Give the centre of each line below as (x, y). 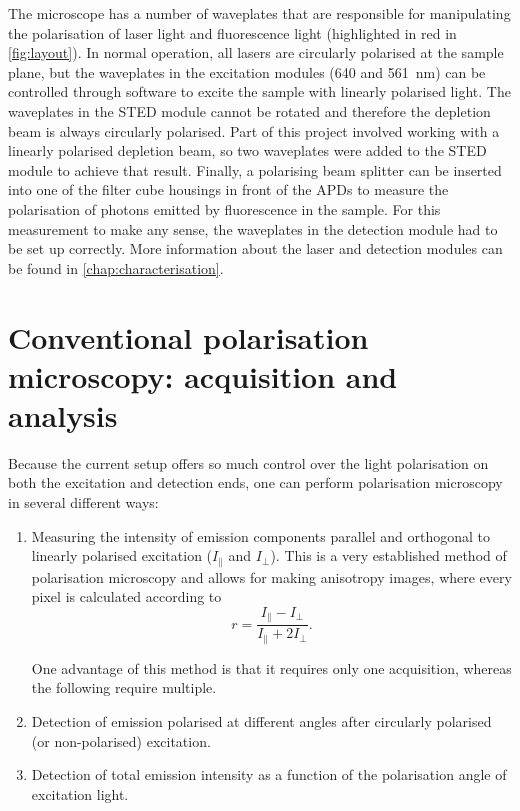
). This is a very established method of (388, 555)
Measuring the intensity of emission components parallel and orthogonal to (261, 535)
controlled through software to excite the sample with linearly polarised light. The (259, 91)
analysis (63, 414)
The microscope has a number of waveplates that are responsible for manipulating (259, 13)
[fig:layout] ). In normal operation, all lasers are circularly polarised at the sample (256, 52)
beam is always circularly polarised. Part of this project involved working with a (254, 130)
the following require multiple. (124, 687)
